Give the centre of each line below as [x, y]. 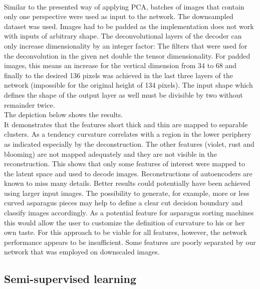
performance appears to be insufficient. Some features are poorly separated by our [130, 242]
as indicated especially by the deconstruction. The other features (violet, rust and [129, 143]
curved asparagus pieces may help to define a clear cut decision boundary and [123, 203]
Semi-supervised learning [70, 279]
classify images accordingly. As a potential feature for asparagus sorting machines [129, 213]
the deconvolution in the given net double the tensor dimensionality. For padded [127, 55]
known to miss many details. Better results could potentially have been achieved [127, 183]
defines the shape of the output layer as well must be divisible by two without [123, 94]
